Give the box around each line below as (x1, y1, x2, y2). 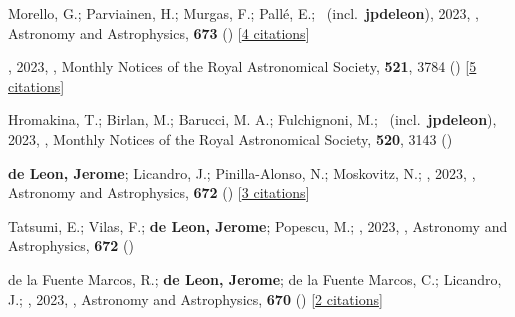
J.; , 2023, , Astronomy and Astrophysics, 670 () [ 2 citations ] (8, 288, 383, 309)
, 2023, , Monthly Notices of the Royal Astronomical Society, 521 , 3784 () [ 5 (8, 56, 477, 77)
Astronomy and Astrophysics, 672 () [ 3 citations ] (8, 182, 310, 203)
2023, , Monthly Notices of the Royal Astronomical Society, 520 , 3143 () (8, 128, 453, 149)
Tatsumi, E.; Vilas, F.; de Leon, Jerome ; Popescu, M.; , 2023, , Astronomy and (8, 215, 508, 236)
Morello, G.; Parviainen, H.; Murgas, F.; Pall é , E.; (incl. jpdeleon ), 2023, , (8, 3, 479, 23)
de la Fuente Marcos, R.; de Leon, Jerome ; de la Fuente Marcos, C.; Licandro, (8, 268, 502, 289)
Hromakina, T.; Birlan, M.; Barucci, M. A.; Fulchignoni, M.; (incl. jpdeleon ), (8, 109, 497, 130)
